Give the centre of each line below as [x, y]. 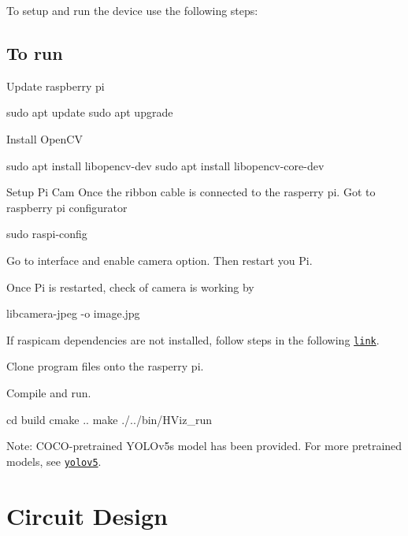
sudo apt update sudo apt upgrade [90, 112]
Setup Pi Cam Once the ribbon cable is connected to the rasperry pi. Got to [191, 192]
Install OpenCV [45, 138]
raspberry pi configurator [67, 207]
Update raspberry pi [56, 86]
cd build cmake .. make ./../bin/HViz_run [109, 419]
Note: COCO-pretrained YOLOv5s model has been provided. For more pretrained [204, 446]
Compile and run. [49, 392]
